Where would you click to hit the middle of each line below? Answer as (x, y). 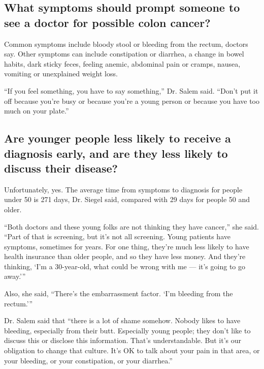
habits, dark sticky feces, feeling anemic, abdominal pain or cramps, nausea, (122, 63)
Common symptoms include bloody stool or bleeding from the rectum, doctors (126, 44)
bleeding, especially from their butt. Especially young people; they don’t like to (127, 330)
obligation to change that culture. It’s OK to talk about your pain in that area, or (132, 350)
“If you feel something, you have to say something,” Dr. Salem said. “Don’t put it (131, 90)
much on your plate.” (37, 111)
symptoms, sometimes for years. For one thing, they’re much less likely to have (127, 246)
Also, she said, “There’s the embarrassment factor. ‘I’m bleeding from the (119, 293)
